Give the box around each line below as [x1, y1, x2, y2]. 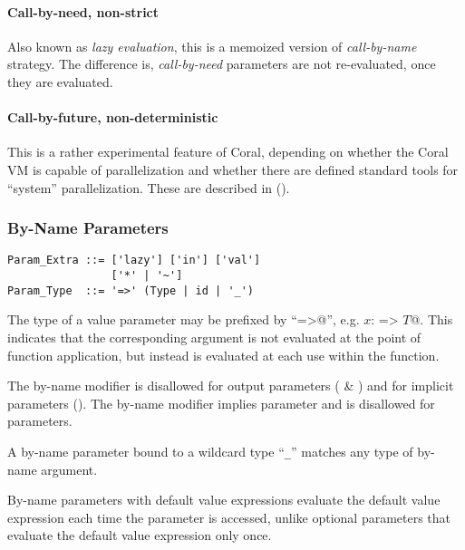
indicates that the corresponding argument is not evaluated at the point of [7, 327, 421, 346]
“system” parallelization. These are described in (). [7, 178, 290, 197]
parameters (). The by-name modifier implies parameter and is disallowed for [7, 393, 435, 412]
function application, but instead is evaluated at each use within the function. [7, 345, 440, 364]
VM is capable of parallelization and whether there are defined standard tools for [7, 159, 459, 179]
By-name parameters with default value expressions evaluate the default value [7, 490, 441, 509]
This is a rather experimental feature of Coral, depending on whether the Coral [7, 142, 449, 161]
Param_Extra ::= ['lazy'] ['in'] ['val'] [7, 254, 261, 267]
